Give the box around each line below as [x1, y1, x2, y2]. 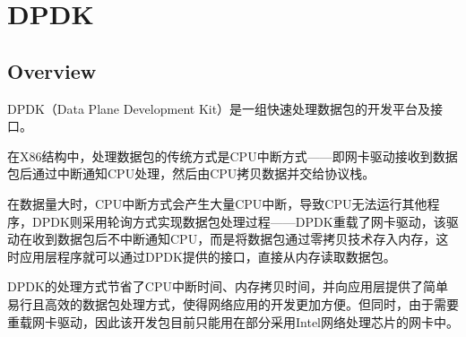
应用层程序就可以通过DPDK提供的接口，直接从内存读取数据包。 [19, 246, 396, 265]
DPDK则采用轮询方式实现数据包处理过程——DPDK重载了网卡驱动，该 [31, 212, 446, 230]
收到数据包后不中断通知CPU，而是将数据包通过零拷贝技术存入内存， [31, 229, 436, 248]
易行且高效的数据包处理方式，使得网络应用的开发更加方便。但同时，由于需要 [7, 294, 459, 313]
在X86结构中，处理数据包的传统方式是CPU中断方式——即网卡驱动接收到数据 [7, 146, 458, 165]
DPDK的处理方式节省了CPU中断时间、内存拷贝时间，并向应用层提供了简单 [7, 277, 448, 296]
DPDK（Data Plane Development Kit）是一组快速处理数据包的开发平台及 [7, 99, 431, 117]
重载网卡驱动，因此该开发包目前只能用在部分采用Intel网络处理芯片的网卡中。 [7, 312, 459, 331]
